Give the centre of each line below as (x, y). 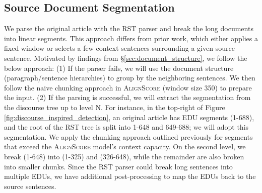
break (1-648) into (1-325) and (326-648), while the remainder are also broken (124, 156)
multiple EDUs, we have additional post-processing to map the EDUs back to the (130, 176)
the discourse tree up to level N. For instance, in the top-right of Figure (115, 107)
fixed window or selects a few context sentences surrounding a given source (119, 48)
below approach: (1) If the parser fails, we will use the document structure (119, 68)
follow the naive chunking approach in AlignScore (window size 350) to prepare (128, 87)
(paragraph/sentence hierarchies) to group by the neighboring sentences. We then (130, 78)
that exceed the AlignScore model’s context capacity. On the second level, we (125, 147)
